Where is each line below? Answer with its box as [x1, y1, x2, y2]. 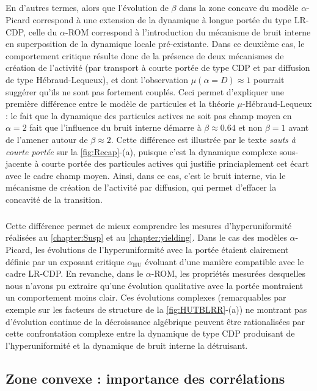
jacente [5, 157, 32, 170]
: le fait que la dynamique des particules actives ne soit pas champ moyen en [5, 109, 292, 122]
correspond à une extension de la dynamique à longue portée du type [32, 13, 291, 26]
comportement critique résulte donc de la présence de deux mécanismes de [5, 49, 284, 62]
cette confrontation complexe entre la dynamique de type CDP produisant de [5, 327, 295, 340]
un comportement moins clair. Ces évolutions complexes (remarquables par [5, 291, 286, 304]
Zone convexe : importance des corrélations [5, 368, 285, 387]
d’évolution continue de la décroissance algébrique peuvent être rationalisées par [5, 315, 305, 327]
